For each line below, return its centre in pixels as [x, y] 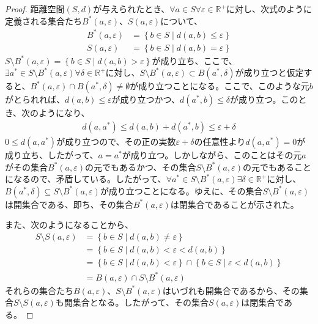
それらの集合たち [39, 290]
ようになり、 [64, 113]
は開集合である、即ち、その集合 [69, 204]
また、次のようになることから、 [69, 225]
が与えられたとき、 [131, 9]
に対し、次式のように [269, 9]
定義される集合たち [43, 20]
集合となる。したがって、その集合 [141, 302]
